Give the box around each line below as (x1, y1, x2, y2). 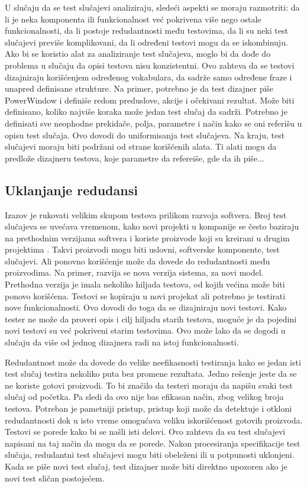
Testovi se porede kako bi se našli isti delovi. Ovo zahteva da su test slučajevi (5, 425, 286, 438)
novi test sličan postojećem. (5, 471, 105, 484)
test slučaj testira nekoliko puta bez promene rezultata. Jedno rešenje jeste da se (5, 367, 297, 380)
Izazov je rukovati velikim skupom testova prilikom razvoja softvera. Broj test (5, 208, 287, 221)
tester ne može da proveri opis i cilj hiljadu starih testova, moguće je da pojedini (5, 312, 297, 325)
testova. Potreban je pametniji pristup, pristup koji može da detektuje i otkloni (5, 402, 292, 415)
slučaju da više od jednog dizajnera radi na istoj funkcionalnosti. (5, 336, 239, 348)
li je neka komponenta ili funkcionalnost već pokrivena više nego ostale (5, 12, 261, 25)
